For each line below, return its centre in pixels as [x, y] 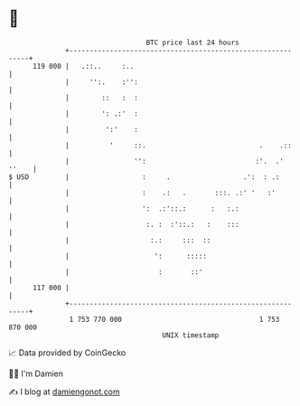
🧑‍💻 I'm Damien [36, 373]
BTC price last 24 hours [193, 42]
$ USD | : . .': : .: [144, 177]
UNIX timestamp [191, 335]
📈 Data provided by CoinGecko [67, 353]
